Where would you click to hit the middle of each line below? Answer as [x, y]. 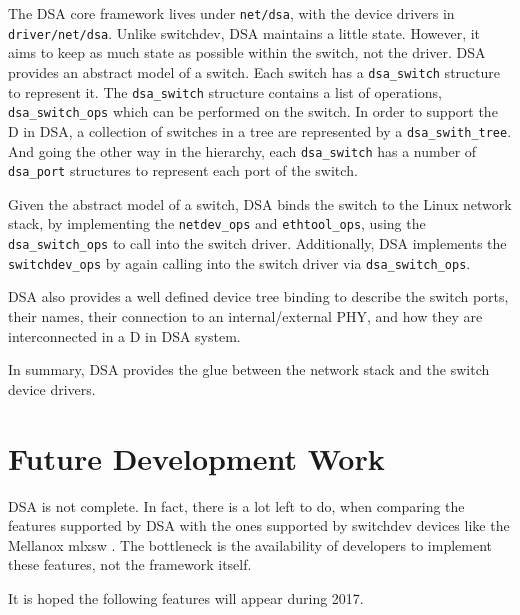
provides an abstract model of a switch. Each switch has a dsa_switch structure [254, 71]
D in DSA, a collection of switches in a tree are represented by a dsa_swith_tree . [260, 130]
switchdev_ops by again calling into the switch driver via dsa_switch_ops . [239, 262]
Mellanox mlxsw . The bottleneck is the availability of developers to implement [250, 544]
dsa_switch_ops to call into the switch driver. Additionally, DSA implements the [257, 243]
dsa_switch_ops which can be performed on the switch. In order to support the [253, 111]
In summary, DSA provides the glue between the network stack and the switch [249, 369]
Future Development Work [196, 457]
